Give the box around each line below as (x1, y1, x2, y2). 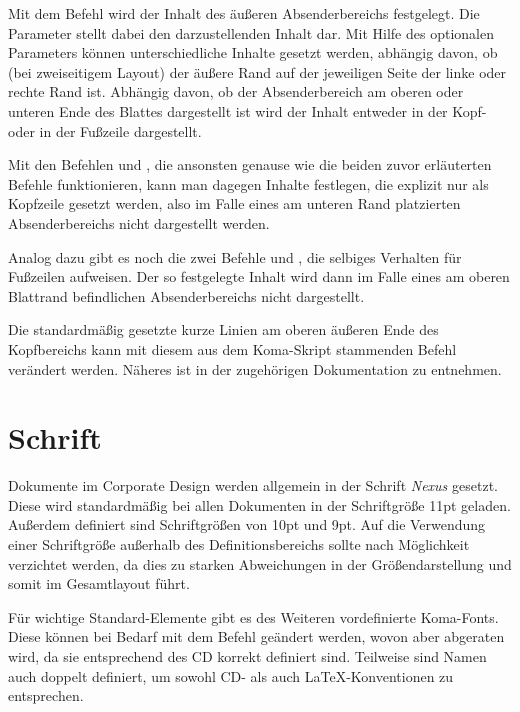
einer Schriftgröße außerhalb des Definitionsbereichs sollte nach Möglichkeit (8, 534, 470, 554)
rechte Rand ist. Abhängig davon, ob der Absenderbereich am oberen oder (8, 81, 464, 102)
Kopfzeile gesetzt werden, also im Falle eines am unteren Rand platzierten (8, 193, 461, 214)
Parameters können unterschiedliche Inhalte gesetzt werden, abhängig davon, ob (8, 42, 498, 63)
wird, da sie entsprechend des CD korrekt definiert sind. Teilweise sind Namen (8, 645, 487, 666)
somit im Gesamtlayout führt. (8, 573, 190, 594)
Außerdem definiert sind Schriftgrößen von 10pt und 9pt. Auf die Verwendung (8, 514, 486, 535)
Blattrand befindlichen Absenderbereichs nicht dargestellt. (8, 285, 365, 306)
